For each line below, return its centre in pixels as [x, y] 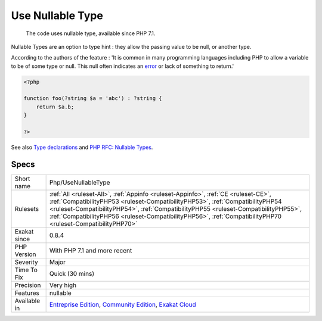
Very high [63, 285]
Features [27, 293]
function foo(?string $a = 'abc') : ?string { [93, 99]
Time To [26, 270]
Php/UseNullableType [80, 182]
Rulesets [27, 208]
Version [25, 254]
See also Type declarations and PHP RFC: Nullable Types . [82, 147]
